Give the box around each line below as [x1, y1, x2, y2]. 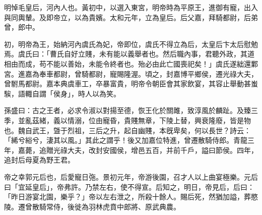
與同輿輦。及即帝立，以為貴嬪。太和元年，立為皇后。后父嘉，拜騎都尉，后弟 [4, 12, 258, 22]
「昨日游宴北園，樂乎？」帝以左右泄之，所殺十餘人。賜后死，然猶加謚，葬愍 [4, 191, 258, 202]
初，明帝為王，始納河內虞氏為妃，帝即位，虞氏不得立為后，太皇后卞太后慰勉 [4, 38, 258, 49]
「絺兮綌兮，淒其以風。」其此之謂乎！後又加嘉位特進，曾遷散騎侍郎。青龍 [4, 135, 247, 145]
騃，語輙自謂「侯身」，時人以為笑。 [4, 88, 120, 98]
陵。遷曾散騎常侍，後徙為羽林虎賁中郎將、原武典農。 [4, 201, 180, 211]
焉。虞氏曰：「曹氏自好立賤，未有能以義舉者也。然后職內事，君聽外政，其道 [4, 48, 254, 59]
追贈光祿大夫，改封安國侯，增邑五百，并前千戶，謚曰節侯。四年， [39, 144, 258, 155]
